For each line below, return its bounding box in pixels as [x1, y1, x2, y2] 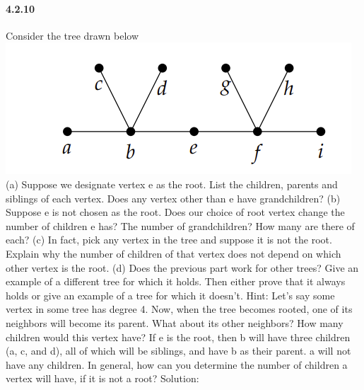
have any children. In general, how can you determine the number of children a [6, 357, 348, 372]
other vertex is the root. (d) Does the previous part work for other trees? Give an [6, 260, 359, 275]
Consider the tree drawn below [6, 28, 139, 42]
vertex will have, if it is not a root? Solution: [6, 371, 199, 386]
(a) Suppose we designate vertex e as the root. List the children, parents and [6, 176, 338, 191]
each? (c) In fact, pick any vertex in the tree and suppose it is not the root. [6, 232, 332, 247]
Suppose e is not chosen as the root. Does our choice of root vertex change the [6, 205, 345, 219]
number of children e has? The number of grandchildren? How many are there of [6, 218, 355, 233]
